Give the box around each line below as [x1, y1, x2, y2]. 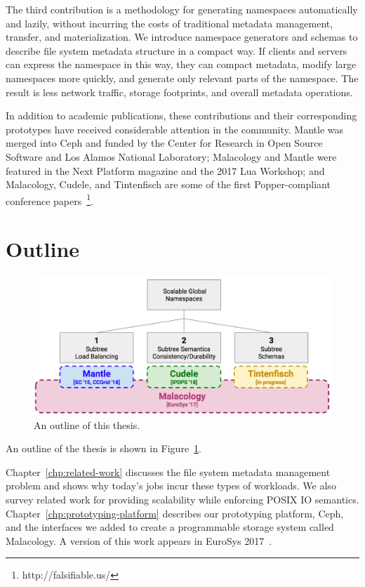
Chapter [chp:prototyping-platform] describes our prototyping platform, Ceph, [6, 506, 344, 520]
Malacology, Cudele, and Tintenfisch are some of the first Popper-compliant [6, 177, 331, 192]
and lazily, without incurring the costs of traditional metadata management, [6, 15, 333, 30]
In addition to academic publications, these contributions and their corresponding [6, 108, 357, 123]
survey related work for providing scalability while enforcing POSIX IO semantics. [6, 492, 359, 506]
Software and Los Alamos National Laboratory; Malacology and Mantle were [6, 149, 337, 164]
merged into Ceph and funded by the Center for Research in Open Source [6, 136, 323, 150]
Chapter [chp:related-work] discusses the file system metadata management [6, 464, 331, 479]
